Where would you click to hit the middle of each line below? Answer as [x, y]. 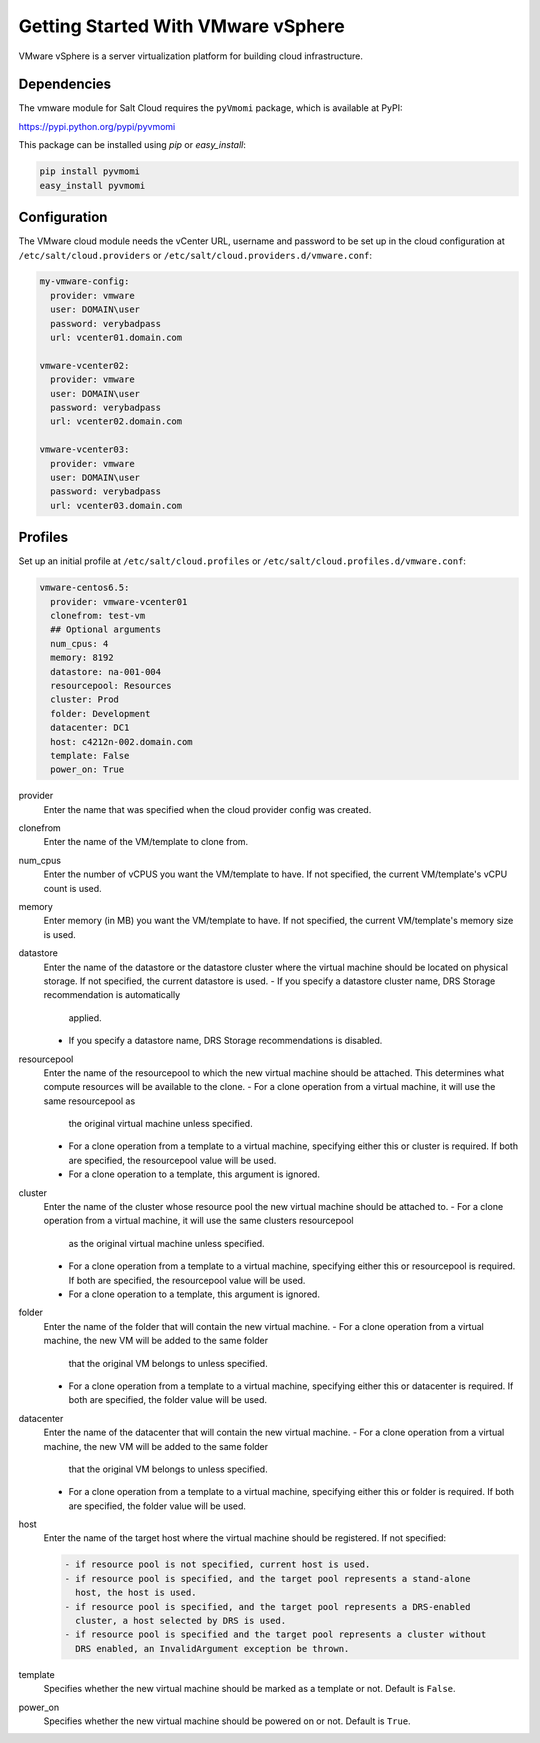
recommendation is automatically [112, 995]
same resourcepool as [89, 1101]
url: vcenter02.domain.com [116, 421]
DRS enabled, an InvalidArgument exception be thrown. [212, 1648]
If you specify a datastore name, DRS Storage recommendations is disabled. [225, 1041]
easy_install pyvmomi [92, 185]
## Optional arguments [106, 629]
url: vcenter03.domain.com [116, 505]
